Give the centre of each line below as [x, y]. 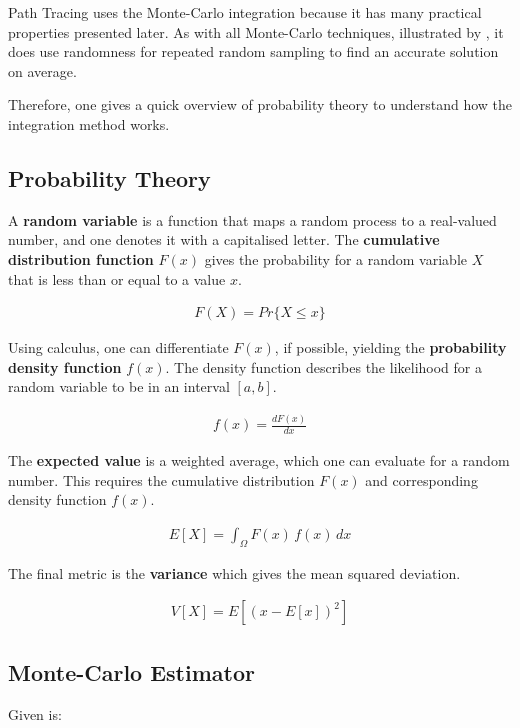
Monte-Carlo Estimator [131, 671]
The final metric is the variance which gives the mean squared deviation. [234, 572]
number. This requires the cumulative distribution [161, 479]
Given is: [35, 713]
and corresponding [421, 479]
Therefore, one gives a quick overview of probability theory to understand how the [260, 104]
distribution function [81, 258]
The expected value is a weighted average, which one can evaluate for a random [259, 460]
